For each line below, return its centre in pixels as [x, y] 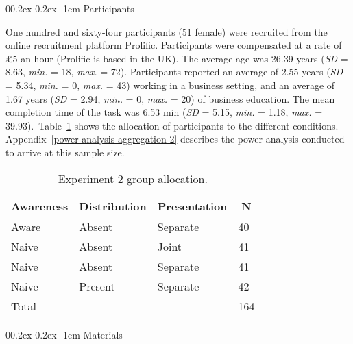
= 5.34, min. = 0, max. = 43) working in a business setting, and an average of [170, 85]
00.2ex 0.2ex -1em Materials [64, 334]
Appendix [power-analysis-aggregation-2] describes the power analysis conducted [175, 139]
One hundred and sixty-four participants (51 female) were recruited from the [167, 31]
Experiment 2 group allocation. [133, 178]
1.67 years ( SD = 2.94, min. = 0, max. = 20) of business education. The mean [170, 98]
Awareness [40, 206]
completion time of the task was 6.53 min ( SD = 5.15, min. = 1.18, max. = [164, 112]
